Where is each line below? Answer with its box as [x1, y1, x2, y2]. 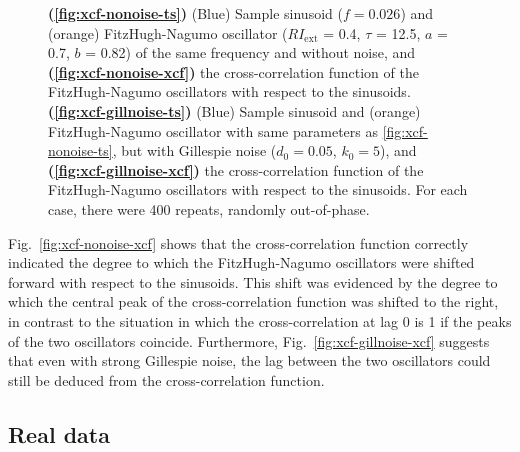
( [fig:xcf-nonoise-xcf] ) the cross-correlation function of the [48, 61, 419, 82]
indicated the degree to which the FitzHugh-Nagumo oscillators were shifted [8, 252, 475, 273]
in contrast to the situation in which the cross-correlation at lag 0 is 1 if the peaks [8, 310, 512, 331]
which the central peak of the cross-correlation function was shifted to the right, [8, 291, 499, 312]
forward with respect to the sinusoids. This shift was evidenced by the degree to [8, 271, 498, 292]
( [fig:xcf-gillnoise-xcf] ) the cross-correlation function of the [48, 159, 424, 180]
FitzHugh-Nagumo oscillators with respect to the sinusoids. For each [48, 179, 468, 200]
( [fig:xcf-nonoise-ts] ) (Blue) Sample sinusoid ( [48, 3, 343, 23]
